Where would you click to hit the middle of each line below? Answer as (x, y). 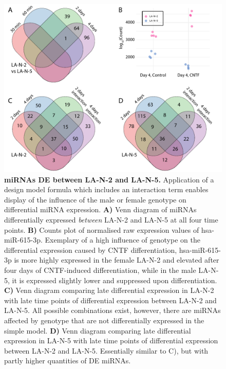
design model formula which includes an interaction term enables (106, 189)
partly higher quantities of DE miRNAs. (68, 361)
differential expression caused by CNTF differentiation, (91, 250)
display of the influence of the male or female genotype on (95, 199)
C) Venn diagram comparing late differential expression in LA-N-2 (109, 290)
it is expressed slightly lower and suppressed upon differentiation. (115, 280)
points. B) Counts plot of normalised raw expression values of (102, 229)
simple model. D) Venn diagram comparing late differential (98, 330)
